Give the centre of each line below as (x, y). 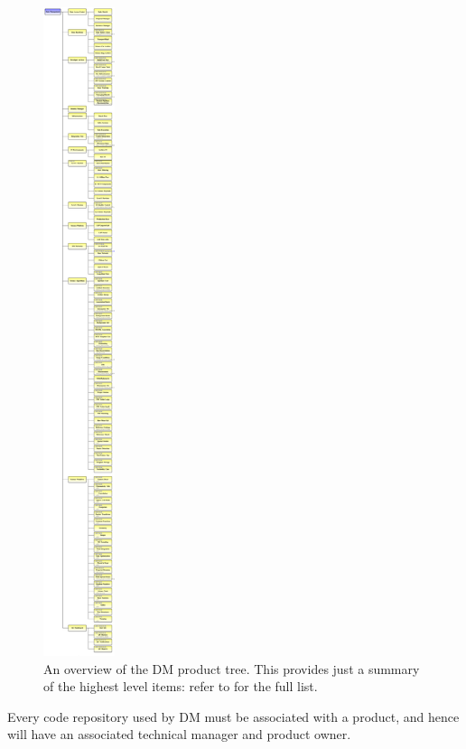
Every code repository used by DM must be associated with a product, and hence (233, 716)
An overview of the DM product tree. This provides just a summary (232, 668)
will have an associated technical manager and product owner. (179, 734)
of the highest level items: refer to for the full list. (181, 686)
